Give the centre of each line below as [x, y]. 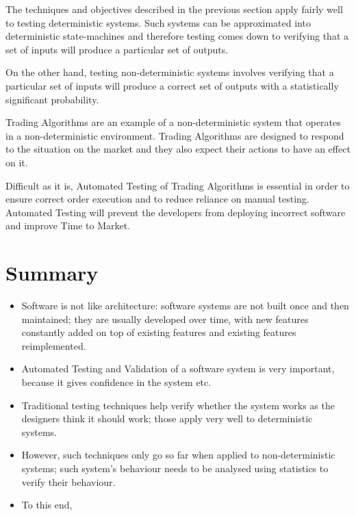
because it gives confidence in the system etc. [116, 382]
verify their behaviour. [68, 481]
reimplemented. [54, 345]
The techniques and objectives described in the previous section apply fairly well [174, 9]
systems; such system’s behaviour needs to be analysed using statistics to [175, 468]
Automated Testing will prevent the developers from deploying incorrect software [176, 212]
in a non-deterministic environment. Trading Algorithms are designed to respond [175, 135]
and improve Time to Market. [68, 225]
